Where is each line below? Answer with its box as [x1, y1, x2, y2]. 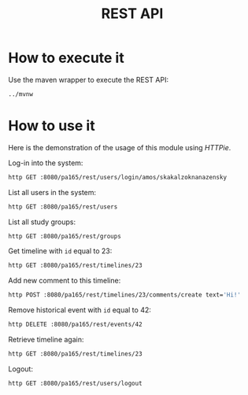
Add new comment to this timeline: [8, 276, 121, 286]
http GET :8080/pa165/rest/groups [8, 232, 122, 240]
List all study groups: [8, 217, 76, 227]
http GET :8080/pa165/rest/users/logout [8, 379, 143, 387]
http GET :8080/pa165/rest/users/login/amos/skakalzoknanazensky [8, 173, 227, 181]
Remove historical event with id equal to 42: [8, 305, 152, 315]
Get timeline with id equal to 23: [8, 246, 113, 256]
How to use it [8, 117, 96, 135]
